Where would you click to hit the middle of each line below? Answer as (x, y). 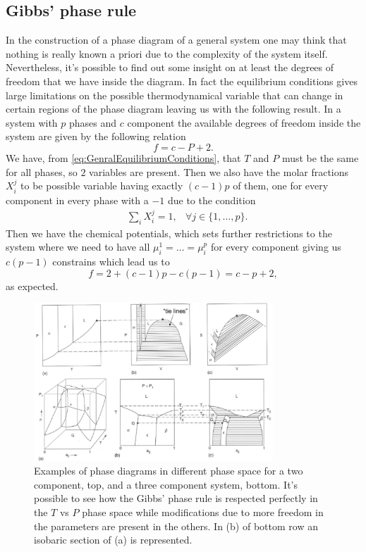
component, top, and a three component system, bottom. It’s (166, 484)
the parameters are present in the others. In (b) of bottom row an (176, 526)
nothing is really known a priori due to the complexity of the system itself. (167, 53)
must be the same (320, 157)
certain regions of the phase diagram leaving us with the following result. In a (173, 109)
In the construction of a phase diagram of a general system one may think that (176, 40)
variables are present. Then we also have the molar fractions (219, 171)
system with (32, 122)
